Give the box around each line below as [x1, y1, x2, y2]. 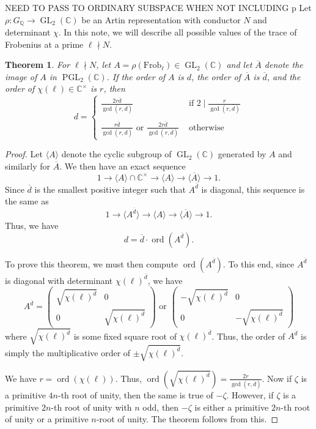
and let [226, 58, 252, 71]
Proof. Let [5, 147, 43, 160]
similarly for [5, 159, 51, 172]
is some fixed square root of [73, 329, 177, 342]
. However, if [226, 388, 274, 401]
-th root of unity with [51, 400, 132, 413]
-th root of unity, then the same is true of [58, 388, 213, 401]
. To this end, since [222, 257, 295, 270]
